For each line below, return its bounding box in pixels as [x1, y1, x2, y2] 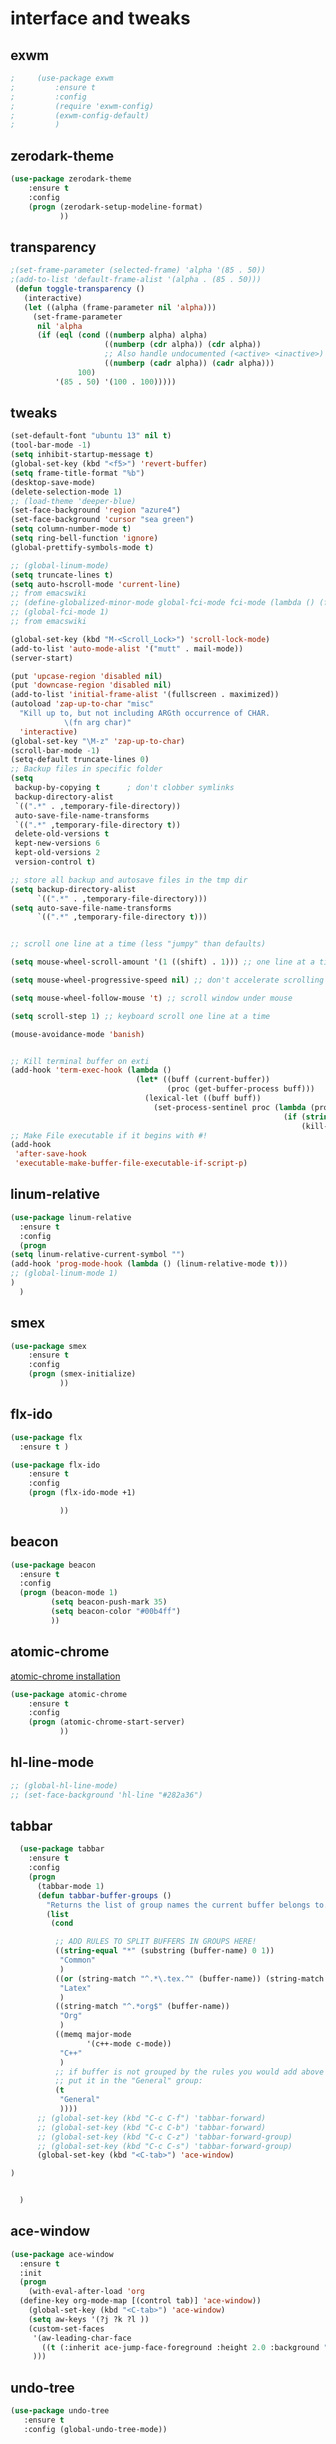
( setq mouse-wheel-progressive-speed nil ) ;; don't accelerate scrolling [10, 975, 325, 986]
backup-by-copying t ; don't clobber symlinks [14, 783, 235, 793]
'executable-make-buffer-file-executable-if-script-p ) [14, 1158, 248, 1169]
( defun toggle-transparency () [14, 284, 145, 294]
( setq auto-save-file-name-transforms [10, 903, 172, 913]
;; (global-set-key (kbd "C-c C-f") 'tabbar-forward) [36, 2113, 267, 2123]
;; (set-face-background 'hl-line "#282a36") [10, 1790, 203, 1800]
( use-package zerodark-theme [10, 174, 132, 184]
